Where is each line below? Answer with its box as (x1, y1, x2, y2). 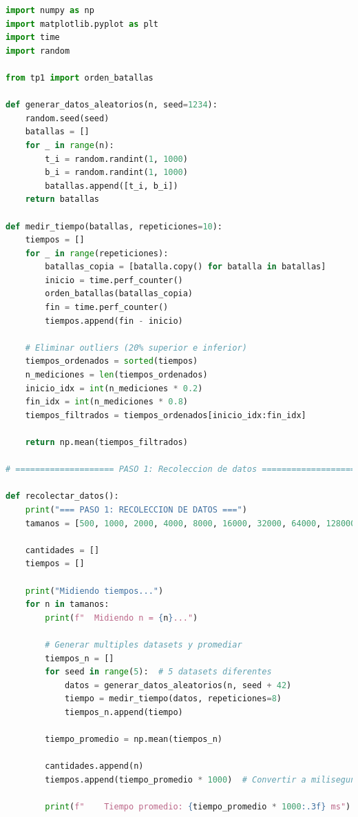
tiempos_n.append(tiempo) (64, 707, 183, 717)
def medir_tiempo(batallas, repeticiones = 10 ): (6, 221, 223, 231)
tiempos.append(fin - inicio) (45, 316, 183, 326)
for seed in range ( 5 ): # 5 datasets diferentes (45, 667, 272, 677)
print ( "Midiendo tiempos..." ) (25, 586, 164, 596)
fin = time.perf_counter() (45, 302, 169, 313)
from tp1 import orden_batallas (6, 72, 154, 83)
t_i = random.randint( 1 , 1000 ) (45, 154, 188, 164)
